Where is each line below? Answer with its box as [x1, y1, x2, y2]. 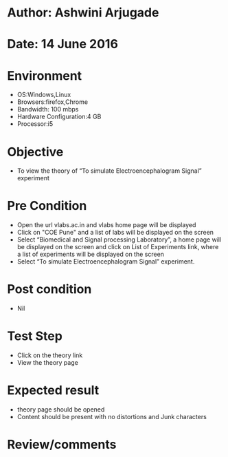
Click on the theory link [16, 351, 83, 359]
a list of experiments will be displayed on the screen [16, 250, 165, 259]
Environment [7, 67, 82, 83]
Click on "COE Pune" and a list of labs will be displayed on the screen [16, 228, 214, 237]
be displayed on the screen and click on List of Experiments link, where [16, 243, 219, 251]
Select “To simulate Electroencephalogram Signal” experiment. [16, 257, 195, 266]
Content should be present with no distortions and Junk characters [16, 413, 207, 421]
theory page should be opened [16, 405, 105, 414]
